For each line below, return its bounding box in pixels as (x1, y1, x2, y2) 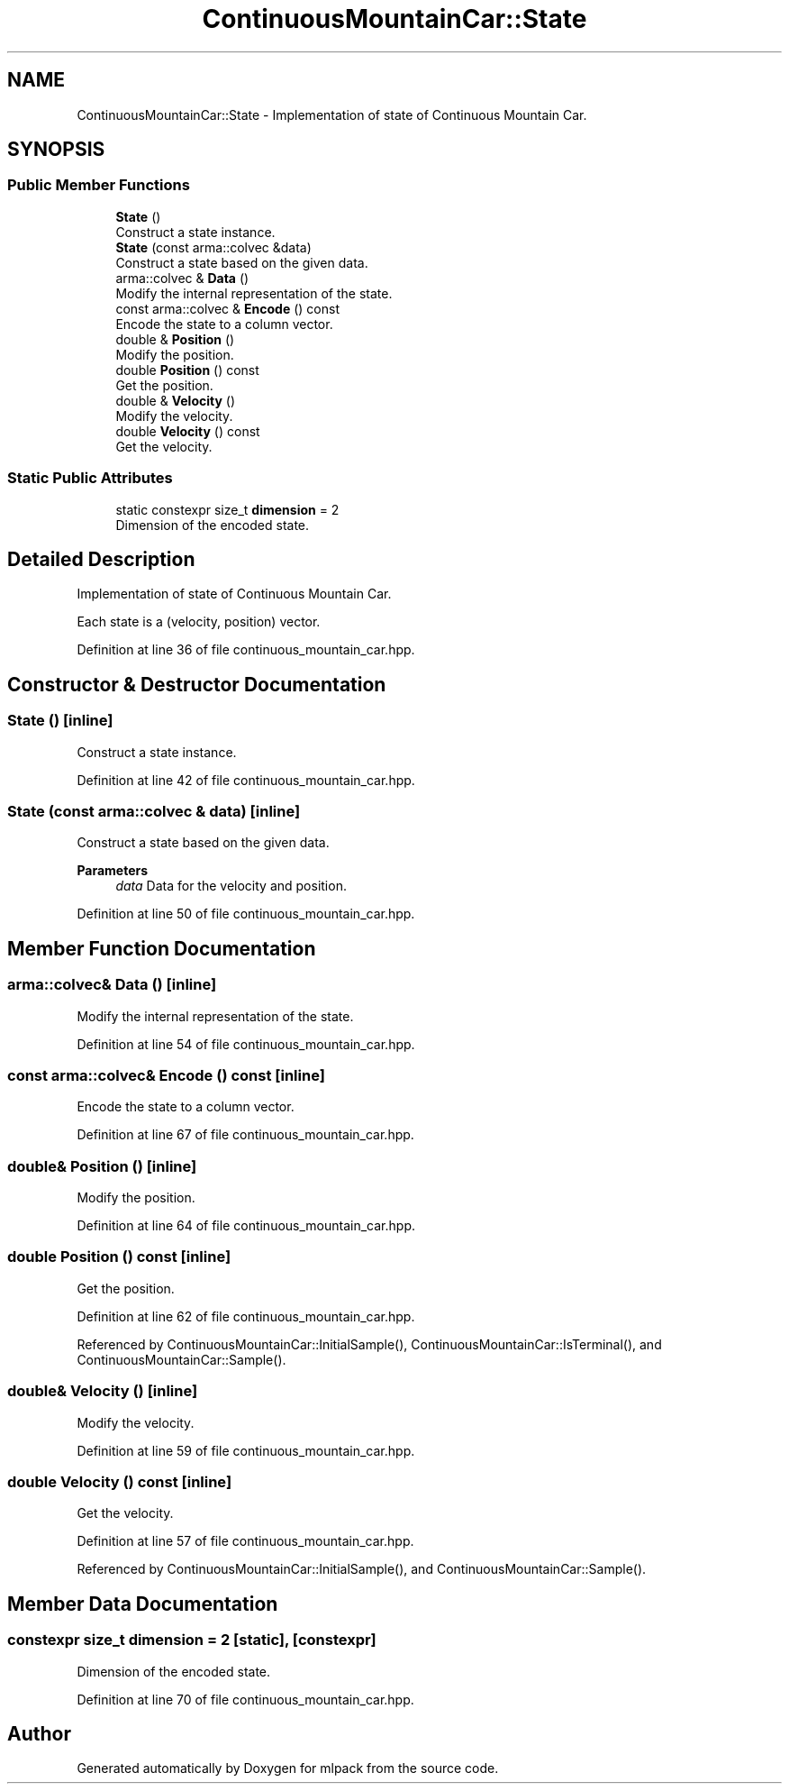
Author (7, 1722, 71, 1745)
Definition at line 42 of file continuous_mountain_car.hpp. (77, 772, 415, 788)
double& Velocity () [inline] (7, 1382, 198, 1401)
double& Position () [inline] (7, 1156, 197, 1175)
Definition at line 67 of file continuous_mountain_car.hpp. (77, 1127, 414, 1143)
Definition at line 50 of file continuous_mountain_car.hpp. (77, 906, 415, 922)
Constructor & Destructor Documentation (7, 672, 386, 696)
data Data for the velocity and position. (115, 878, 347, 894)
